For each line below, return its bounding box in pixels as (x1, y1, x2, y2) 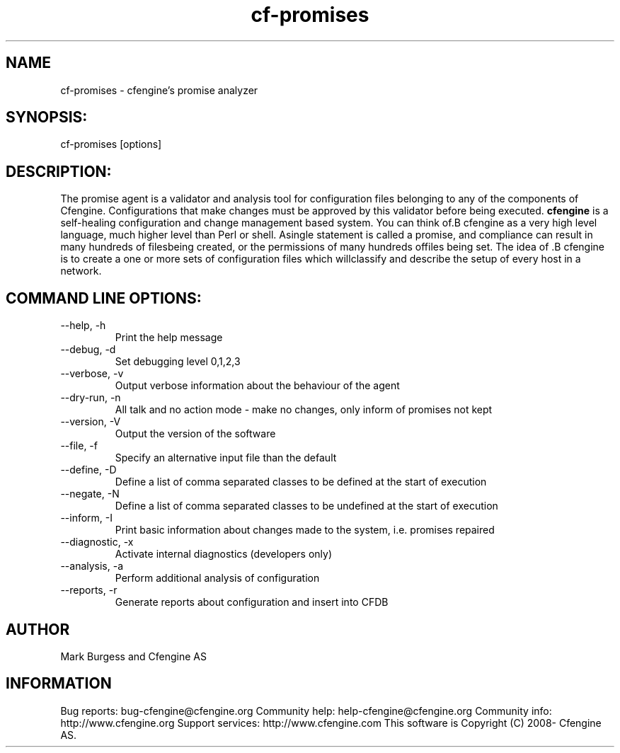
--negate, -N (60, 488, 120, 500)
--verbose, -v (60, 367, 124, 380)
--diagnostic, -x (60, 536, 134, 548)
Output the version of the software (115, 427, 276, 440)
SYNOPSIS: (6, 108, 88, 127)
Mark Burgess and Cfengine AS (60, 650, 207, 662)
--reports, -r (60, 584, 117, 597)
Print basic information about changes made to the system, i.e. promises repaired (115, 524, 495, 536)
